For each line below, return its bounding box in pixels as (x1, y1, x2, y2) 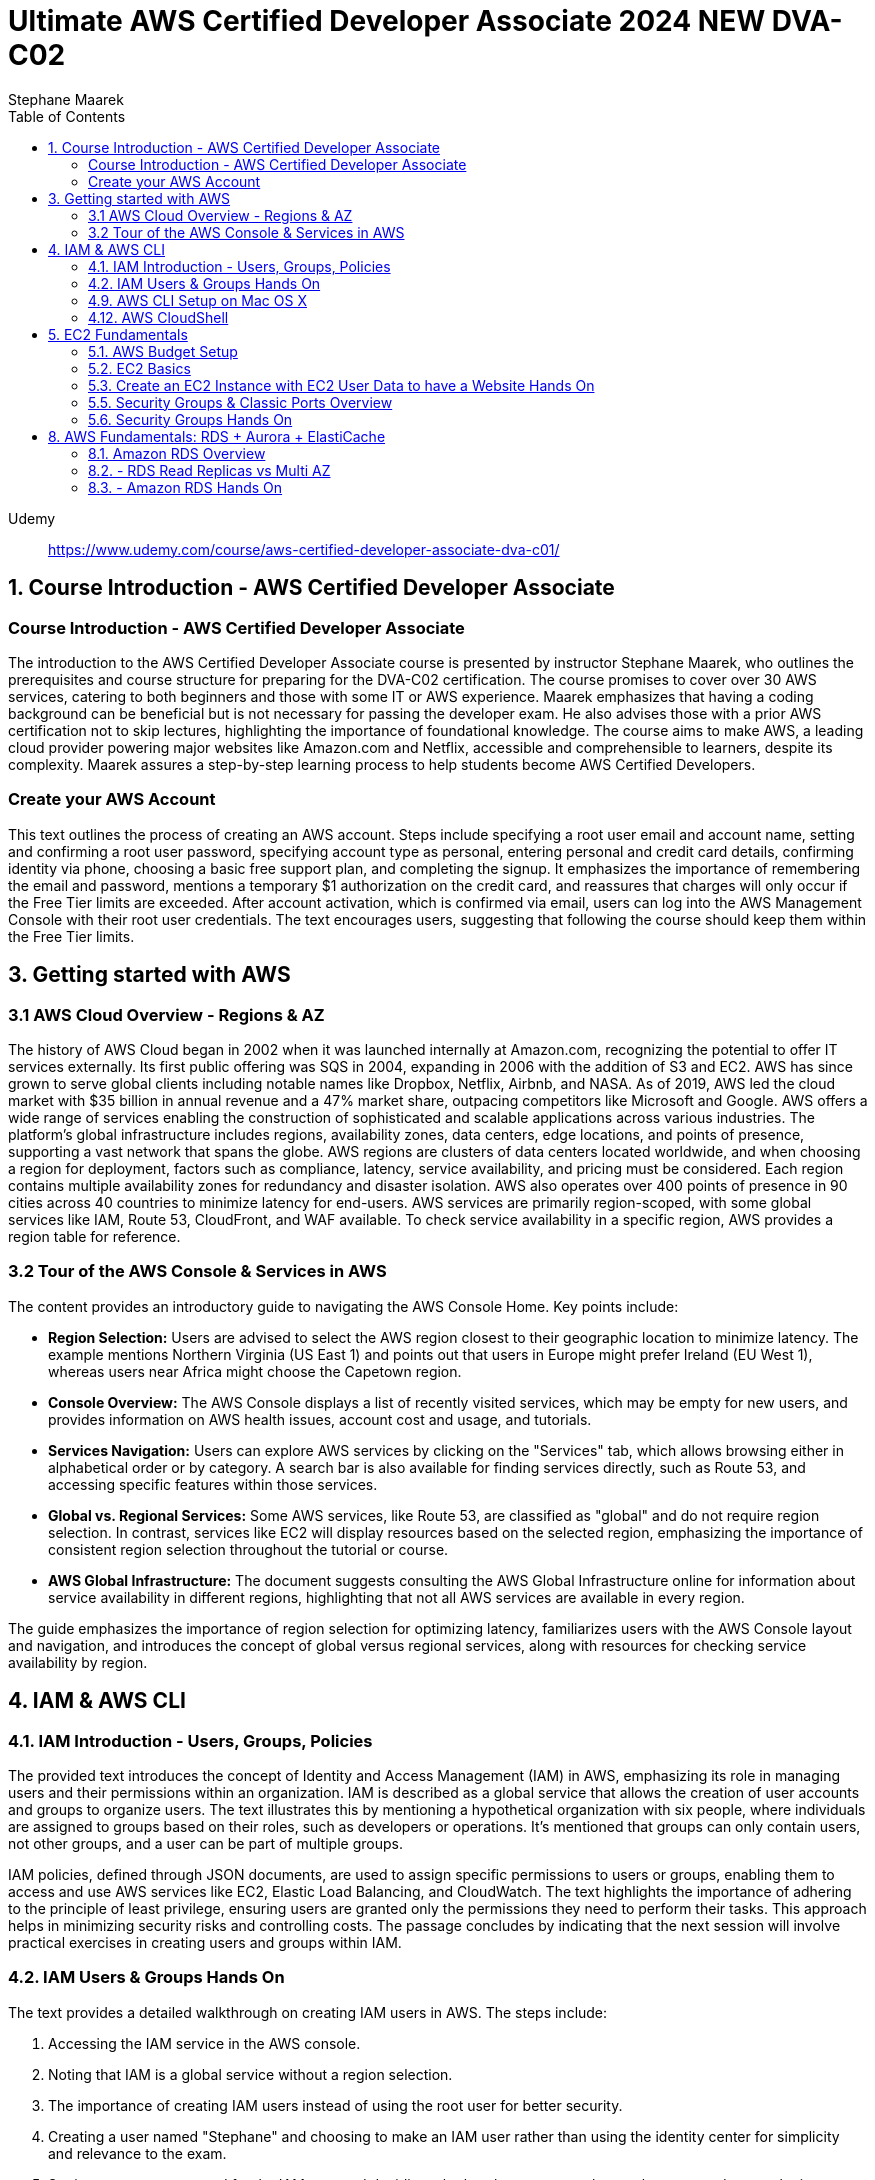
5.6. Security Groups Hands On (88, 410, 293, 428)
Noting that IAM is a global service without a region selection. (48, 2065, 453, 2083)
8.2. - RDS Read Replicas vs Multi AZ (88, 461, 331, 479)
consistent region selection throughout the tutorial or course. (48, 1540, 449, 1558)
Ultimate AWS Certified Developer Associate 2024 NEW (8, 4, 766, 38)
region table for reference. (8, 1227, 181, 1245)
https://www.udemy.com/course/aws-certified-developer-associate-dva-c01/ (48, 540, 560, 558)
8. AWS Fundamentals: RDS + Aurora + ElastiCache (48, 427, 386, 445)
